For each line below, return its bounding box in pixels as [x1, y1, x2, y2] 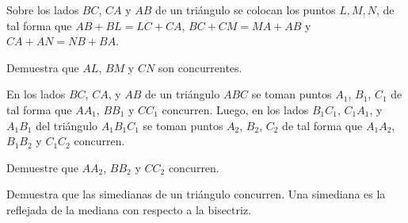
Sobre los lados [6, 2, 79, 17]
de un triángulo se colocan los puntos [155, 2, 336, 17]
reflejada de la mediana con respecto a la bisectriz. [6, 201, 252, 217]
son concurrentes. [158, 59, 242, 75]
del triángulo [36, 117, 98, 133]
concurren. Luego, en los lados [162, 101, 309, 117]
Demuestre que [6, 159, 78, 175]
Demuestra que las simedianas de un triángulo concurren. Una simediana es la [6, 186, 386, 202]
